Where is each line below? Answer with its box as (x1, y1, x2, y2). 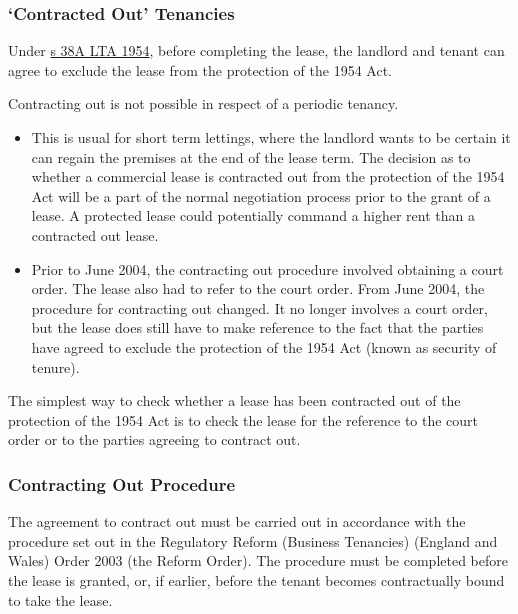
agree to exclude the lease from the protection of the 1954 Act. (8, 59, 392, 80)
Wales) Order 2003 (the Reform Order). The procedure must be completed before (8, 550, 508, 571)
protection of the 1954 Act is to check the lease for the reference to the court (8, 409, 479, 430)
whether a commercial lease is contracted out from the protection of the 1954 (31, 166, 505, 187)
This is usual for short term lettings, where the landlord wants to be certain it (31, 127, 511, 147)
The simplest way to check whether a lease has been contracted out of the (8, 390, 461, 411)
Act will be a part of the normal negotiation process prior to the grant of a (31, 185, 491, 206)
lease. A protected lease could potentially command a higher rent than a (31, 205, 475, 226)
